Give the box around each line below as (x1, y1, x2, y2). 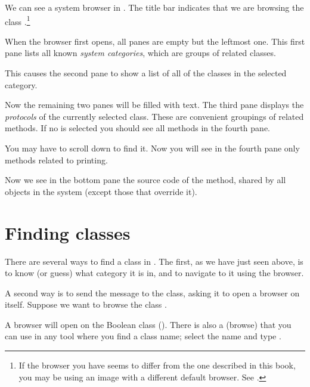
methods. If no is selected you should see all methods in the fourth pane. (5, 122, 270, 134)
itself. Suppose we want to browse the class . (5, 298, 167, 311)
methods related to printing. (5, 153, 108, 166)
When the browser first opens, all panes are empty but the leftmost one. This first (5, 35, 305, 47)
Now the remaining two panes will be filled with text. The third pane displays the (5, 98, 304, 111)
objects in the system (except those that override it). (5, 185, 197, 197)
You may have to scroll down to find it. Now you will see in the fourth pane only (5, 142, 300, 154)
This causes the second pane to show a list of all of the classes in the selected (5, 67, 287, 79)
